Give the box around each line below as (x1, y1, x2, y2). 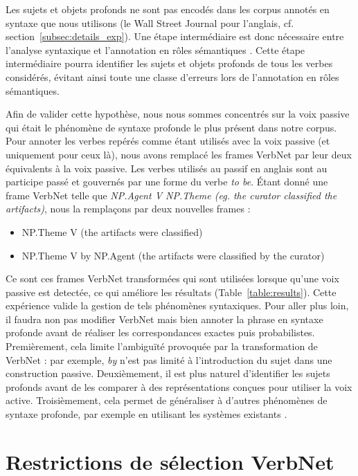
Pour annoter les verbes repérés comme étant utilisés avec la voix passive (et (6, 134, 330, 148)
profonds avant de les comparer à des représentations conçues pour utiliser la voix (6, 379, 352, 394)
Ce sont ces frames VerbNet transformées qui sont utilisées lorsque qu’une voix (6, 271, 339, 286)
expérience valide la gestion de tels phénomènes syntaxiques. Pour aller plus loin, (6, 298, 349, 313)
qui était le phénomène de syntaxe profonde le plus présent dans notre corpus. (6, 120, 337, 134)
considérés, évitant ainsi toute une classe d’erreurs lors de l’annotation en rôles (6, 69, 339, 84)
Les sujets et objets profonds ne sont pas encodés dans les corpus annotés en (6, 2, 330, 16)
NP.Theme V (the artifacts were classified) (21, 224, 203, 239)
